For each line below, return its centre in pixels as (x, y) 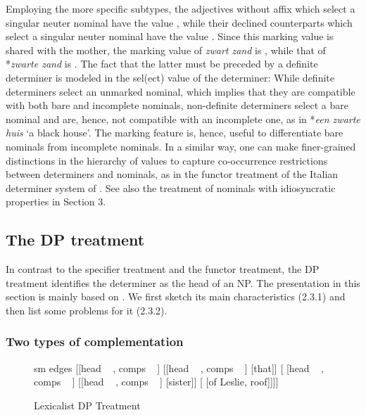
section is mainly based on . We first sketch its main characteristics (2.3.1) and (176, 296)
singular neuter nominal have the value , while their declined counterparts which (179, 22)
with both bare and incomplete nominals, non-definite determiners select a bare (177, 105)
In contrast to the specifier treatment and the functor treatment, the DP (163, 269)
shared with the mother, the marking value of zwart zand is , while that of (166, 50)
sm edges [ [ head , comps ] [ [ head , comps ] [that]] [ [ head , (179, 368)
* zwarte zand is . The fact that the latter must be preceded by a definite (162, 64)
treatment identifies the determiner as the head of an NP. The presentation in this (183, 282)
